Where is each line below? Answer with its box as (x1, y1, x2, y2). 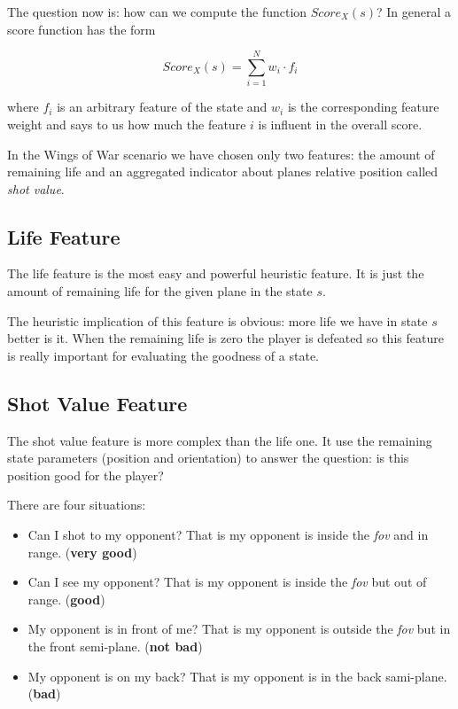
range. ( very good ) (27, 542, 137, 561)
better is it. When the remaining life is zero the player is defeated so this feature (7, 329, 444, 347)
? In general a (376, 3, 452, 20)
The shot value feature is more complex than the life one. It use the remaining (7, 431, 432, 449)
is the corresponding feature (287, 97, 439, 116)
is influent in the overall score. (258, 114, 423, 133)
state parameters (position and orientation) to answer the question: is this (7, 448, 409, 467)
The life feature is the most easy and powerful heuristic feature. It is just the (7, 264, 424, 283)
